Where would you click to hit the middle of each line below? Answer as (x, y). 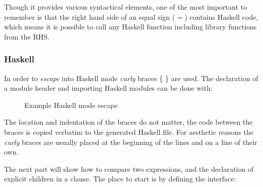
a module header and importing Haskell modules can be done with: (108, 88)
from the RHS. (27, 36)
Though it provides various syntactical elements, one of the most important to (126, 7)
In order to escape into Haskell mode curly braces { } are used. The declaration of (131, 78)
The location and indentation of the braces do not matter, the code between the (128, 122)
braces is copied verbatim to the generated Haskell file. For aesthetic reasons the (129, 132)
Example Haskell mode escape (71, 105)
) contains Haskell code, (221, 16)
